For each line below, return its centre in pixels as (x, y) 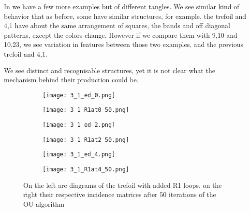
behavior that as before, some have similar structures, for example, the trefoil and (125, 16)
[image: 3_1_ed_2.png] (79, 125)
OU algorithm (44, 204)
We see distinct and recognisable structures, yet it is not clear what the (110, 70)
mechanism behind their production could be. (71, 80)
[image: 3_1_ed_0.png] (79, 95)
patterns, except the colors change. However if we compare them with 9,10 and (121, 35)
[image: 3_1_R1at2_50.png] (86, 140)
